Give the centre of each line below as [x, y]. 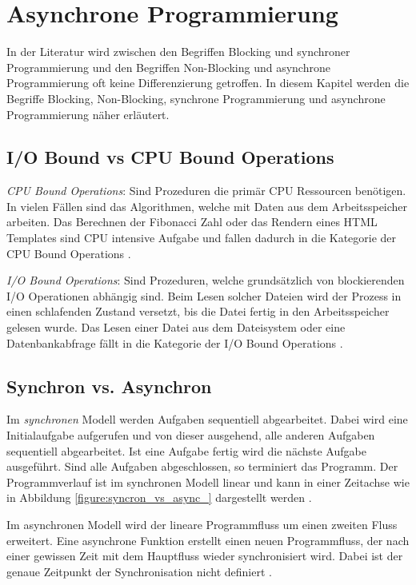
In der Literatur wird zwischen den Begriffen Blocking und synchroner [178, 52]
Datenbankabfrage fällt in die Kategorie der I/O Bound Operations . [175, 342]
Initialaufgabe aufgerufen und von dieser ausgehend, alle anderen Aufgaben [191, 435]
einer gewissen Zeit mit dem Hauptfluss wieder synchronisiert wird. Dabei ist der [205, 556]
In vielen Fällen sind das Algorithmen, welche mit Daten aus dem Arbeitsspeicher [207, 206]
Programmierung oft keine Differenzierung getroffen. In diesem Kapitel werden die [208, 83]
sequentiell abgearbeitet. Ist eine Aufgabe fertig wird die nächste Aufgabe [186, 450]
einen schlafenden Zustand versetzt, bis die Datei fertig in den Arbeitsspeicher [198, 311]
